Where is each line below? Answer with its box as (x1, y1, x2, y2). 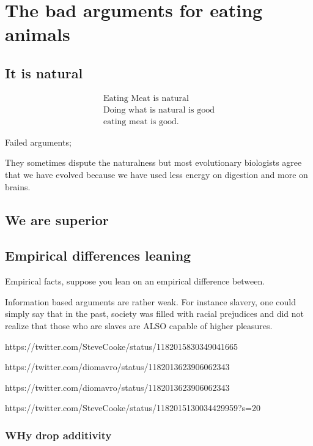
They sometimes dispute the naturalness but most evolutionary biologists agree (5, 156, 302, 169)
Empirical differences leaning (5, 246, 191, 265)
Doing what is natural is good (103, 105, 215, 114)
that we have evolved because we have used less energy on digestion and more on (5, 168, 308, 181)
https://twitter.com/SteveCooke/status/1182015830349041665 (5, 340, 238, 352)
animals (5, 21, 70, 46)
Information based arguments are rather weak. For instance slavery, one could (5, 295, 296, 308)
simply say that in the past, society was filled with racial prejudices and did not (5, 307, 304, 320)
